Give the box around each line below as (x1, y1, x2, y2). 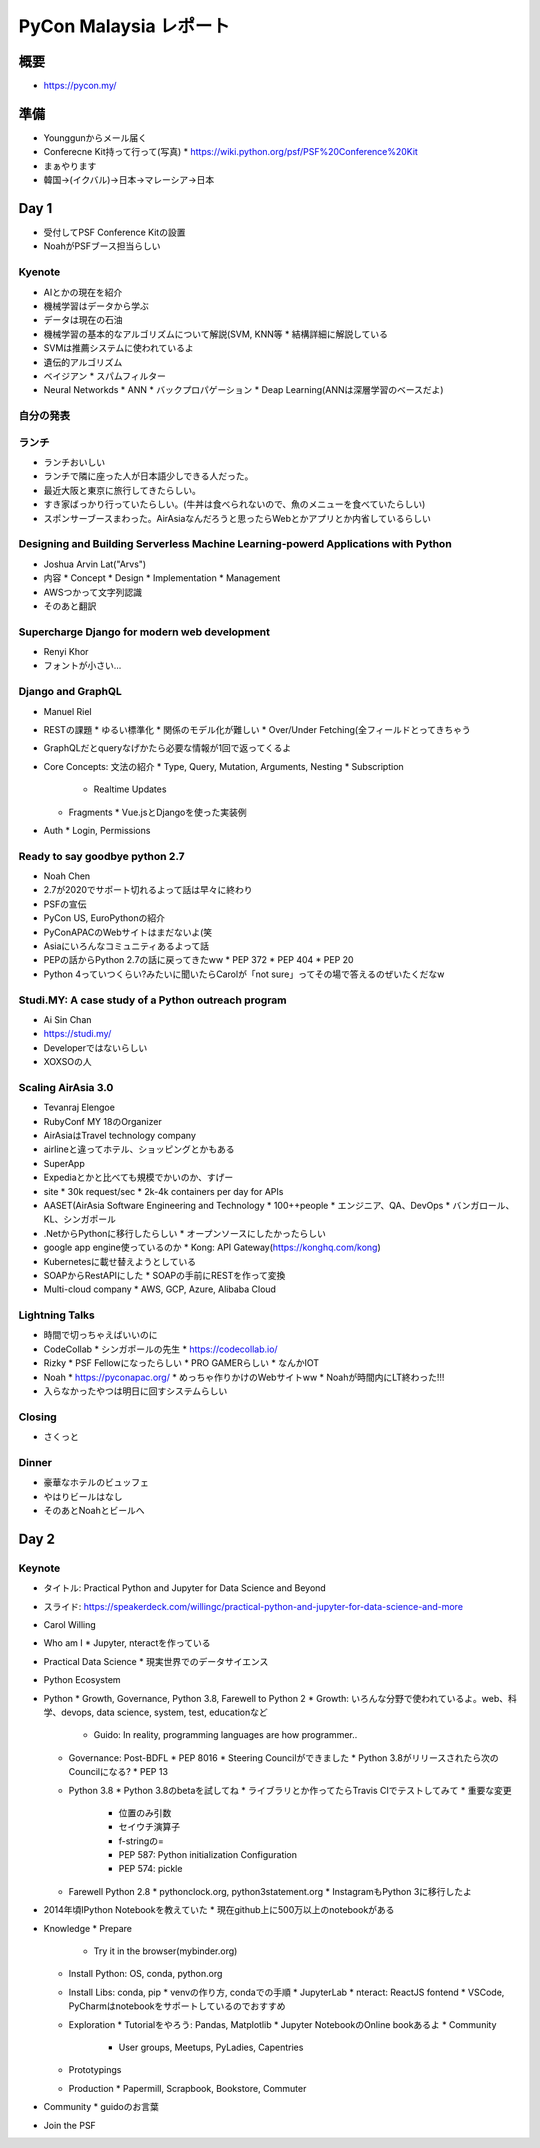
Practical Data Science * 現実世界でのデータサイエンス (43, 1655, 269, 1667)
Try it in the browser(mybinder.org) (93, 1945, 238, 1957)
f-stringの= (118, 1835, 165, 1847)
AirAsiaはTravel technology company (43, 1130, 197, 1142)
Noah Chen (43, 870, 91, 882)
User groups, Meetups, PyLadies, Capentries (118, 2041, 304, 2053)
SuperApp (43, 1157, 85, 1169)
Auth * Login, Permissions (43, 824, 151, 836)
